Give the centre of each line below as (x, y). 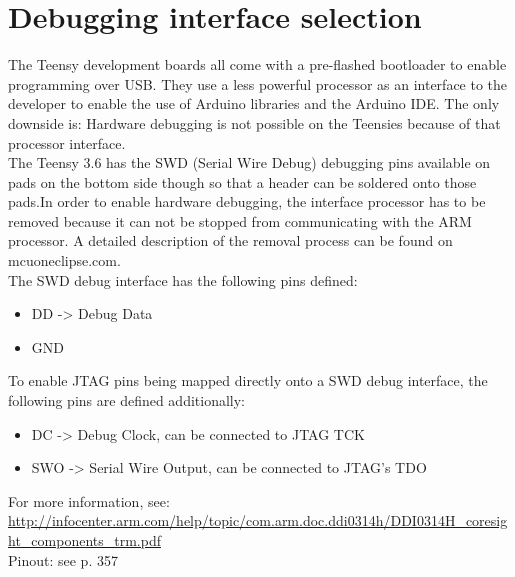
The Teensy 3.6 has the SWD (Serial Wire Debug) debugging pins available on (249, 162)
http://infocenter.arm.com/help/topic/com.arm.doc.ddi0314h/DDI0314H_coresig (258, 520)
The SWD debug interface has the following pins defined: (183, 279)
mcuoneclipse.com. (64, 260)
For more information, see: (89, 500)
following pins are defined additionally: (127, 400)
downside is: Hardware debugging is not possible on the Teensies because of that (254, 122)
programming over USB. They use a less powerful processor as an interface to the (258, 83)
